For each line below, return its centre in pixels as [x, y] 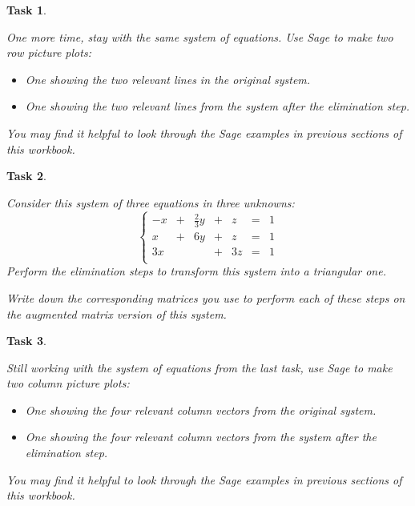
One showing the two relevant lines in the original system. [168, 79]
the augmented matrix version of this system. [117, 313]
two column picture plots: [68, 383]
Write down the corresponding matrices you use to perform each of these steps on [206, 297]
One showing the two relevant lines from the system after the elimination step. [218, 106]
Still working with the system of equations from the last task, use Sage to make [199, 367]
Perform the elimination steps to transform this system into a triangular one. [196, 271]
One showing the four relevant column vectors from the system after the [201, 437]
